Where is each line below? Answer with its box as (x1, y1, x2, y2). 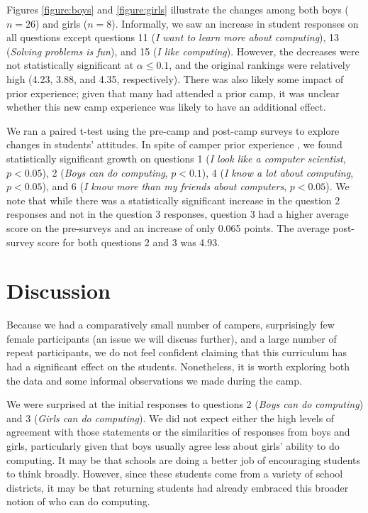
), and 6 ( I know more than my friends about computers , (42, 179, 287, 194)
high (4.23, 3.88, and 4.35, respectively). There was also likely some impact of (6, 71, 344, 86)
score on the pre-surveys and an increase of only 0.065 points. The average (6, 220, 330, 235)
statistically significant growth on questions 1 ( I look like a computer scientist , (6, 150, 346, 165)
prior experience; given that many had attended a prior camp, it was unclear (6, 85, 340, 100)
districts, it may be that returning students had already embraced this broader (6, 480, 349, 495)
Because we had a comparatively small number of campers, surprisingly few (6, 317, 335, 332)
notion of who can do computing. (6, 494, 150, 509)
